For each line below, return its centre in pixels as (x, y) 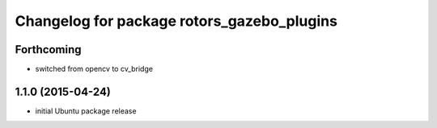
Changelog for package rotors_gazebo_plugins (176, 21)
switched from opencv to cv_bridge (94, 69)
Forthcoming (48, 50)
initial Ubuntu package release (86, 111)
